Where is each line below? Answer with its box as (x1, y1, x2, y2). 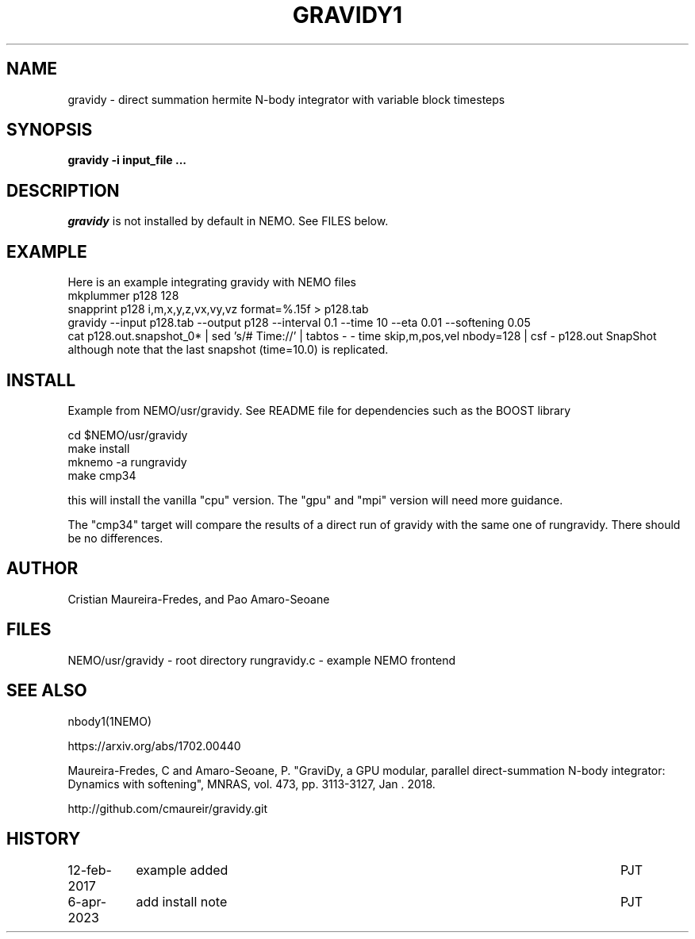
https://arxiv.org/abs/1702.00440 (67, 738, 241, 753)
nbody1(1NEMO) (67, 714, 152, 728)
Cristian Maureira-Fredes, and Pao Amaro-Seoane (67, 592, 330, 606)
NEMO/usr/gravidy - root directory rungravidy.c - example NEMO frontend (67, 653, 456, 667)
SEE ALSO (6, 680, 87, 701)
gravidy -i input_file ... (67, 153, 186, 167)
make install (67, 441, 130, 455)
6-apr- (67, 894, 107, 910)
